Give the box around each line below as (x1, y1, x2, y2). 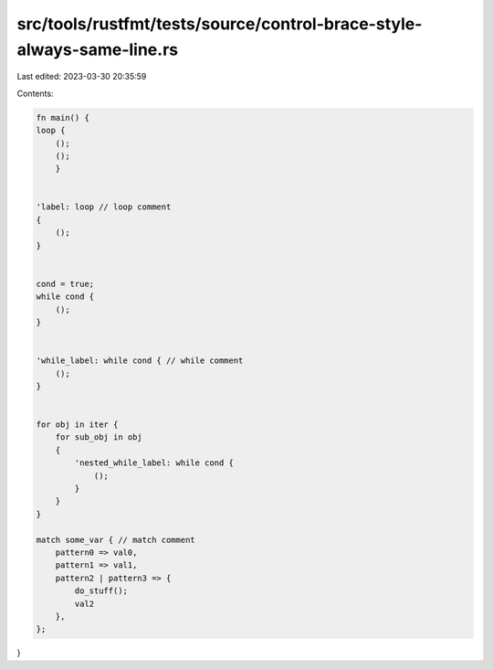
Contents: (16, 88, 54, 99)
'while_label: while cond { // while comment (36, 356, 244, 366)
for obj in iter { (36, 420, 119, 430)
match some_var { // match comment (36, 535, 195, 545)
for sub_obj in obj (55, 432, 143, 442)
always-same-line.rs (16, 39, 178, 59)
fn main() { (36, 112, 90, 122)
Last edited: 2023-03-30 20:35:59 (16, 71, 147, 82)
